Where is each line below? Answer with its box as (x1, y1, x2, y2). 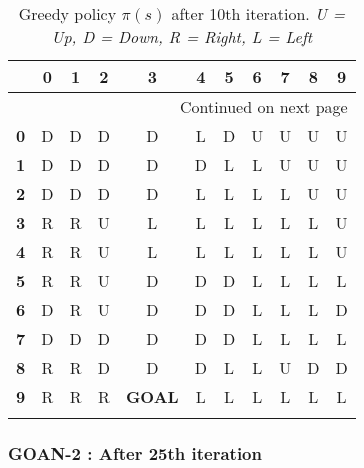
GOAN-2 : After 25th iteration (8, 440, 262, 465)
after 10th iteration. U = (171, 2, 345, 25)
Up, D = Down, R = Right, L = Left (51, 25, 313, 48)
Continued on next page (180, 95, 348, 118)
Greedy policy (18, 2, 117, 25)
